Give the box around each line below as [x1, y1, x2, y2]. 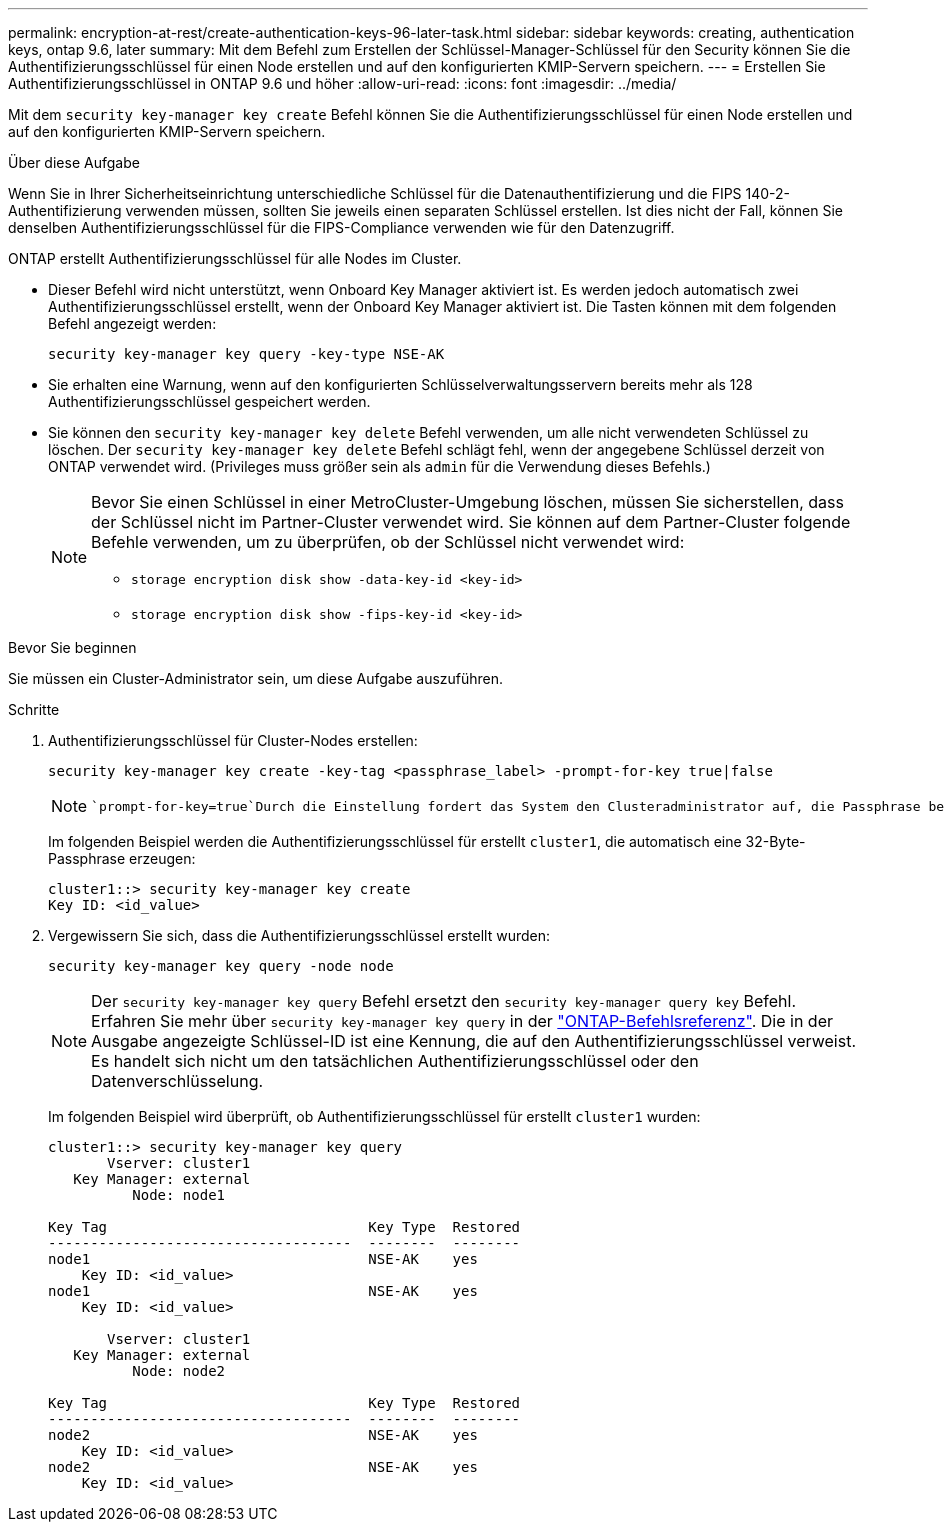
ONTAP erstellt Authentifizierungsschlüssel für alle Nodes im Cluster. [8, 250, 462, 267]
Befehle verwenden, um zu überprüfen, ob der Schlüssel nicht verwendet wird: [91, 532, 685, 552]
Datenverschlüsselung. [91, 1071, 264, 1091]
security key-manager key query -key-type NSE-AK [48, 346, 445, 362]
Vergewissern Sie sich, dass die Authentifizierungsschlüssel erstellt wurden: [48, 927, 551, 944]
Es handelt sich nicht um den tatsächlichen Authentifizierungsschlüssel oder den [91, 1051, 699, 1071]
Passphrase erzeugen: [48, 850, 196, 867]
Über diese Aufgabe [8, 154, 140, 171]
